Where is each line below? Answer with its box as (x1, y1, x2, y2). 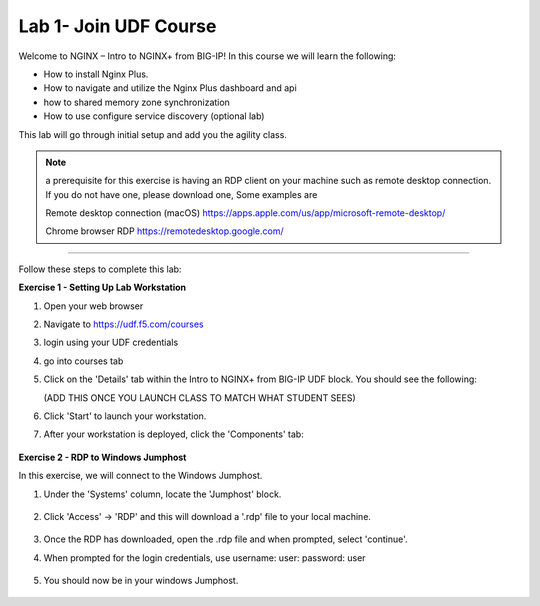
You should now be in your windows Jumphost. (43, 575, 239, 587)
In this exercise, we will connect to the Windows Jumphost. (18, 470, 263, 482)
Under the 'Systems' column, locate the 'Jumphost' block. (43, 488, 282, 500)
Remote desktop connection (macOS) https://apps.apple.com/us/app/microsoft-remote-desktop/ (45, 207, 446, 219)
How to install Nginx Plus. (43, 68, 149, 80)
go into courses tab (43, 355, 124, 367)
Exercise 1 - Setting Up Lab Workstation (18, 281, 187, 294)
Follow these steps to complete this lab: (18, 263, 182, 275)
